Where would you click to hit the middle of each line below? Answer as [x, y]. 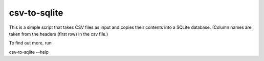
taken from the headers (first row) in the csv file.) [59, 34]
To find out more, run [30, 43]
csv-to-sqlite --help [29, 52]
